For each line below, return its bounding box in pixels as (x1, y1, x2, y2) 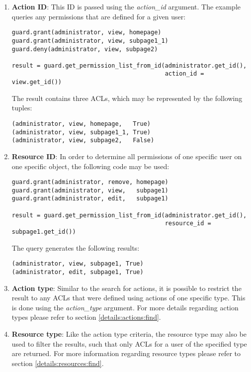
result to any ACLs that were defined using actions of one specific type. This (11, 292, 246, 303)
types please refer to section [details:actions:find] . (11, 312, 161, 322)
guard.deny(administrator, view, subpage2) (11, 45, 158, 53)
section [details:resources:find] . (11, 358, 104, 368)
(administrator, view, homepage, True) (11, 120, 151, 127)
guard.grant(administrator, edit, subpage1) (11, 195, 168, 202)
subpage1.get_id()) (11, 228, 76, 236)
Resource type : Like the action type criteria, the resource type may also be (11, 329, 247, 339)
